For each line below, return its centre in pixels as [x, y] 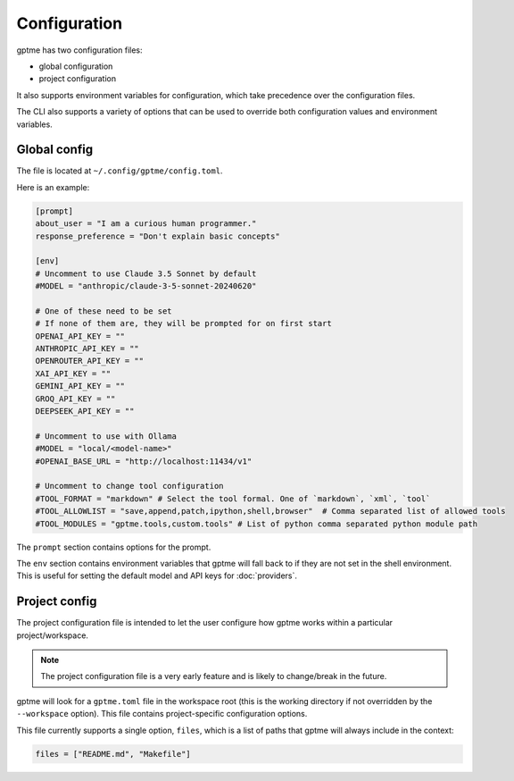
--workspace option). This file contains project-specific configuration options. [162, 714]
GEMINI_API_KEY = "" [80, 386]
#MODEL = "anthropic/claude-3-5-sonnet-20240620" [146, 286]
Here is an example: [53, 187]
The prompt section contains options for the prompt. [114, 547]
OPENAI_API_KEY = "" [80, 336]
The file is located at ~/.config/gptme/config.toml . [120, 171]
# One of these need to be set [104, 311]
